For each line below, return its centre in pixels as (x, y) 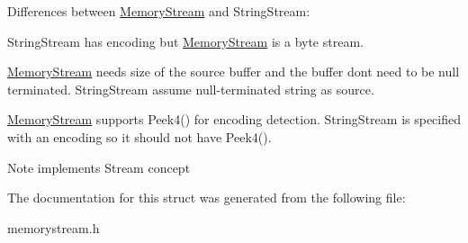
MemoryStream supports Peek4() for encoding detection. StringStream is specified (234, 119)
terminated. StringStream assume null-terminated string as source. (191, 89)
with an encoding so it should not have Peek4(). (139, 136)
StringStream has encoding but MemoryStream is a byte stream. (185, 41)
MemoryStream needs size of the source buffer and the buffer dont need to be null (234, 72)
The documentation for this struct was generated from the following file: (207, 198)
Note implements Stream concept (99, 167)
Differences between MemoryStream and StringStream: (159, 11)
